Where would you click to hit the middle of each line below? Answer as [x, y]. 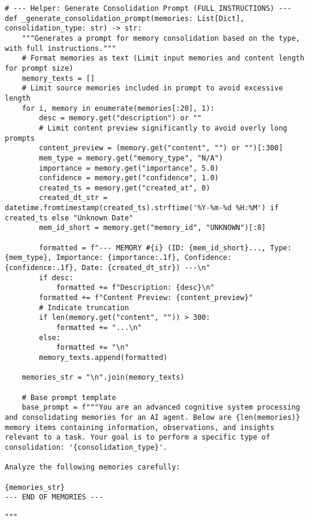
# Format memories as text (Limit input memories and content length [163, 58]
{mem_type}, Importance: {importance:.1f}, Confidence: [118, 258]
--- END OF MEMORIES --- [54, 497]
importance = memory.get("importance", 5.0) [129, 168]
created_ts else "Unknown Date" [69, 218]
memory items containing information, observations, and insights [140, 427]
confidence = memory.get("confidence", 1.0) [129, 178]
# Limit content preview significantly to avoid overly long [163, 128]
